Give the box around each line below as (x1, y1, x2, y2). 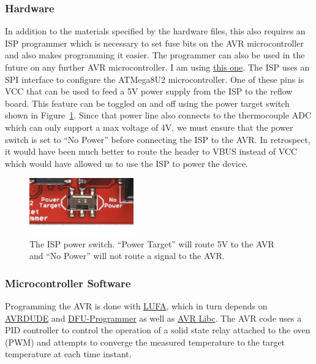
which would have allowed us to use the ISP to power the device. (5, 157, 249, 169)
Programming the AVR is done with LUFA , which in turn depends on (5, 299, 268, 312)
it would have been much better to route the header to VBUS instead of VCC (5, 145, 298, 158)
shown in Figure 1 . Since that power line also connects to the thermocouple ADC (5, 109, 312, 122)
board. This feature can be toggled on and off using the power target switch (5, 96, 290, 109)
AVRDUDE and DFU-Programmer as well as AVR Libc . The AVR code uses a (5, 311, 302, 324)
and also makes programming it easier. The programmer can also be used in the (5, 48, 305, 61)
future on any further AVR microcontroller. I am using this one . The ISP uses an (5, 61, 310, 73)
